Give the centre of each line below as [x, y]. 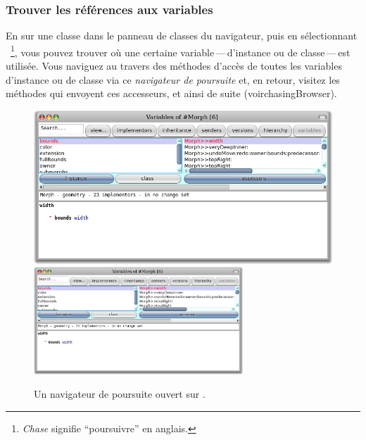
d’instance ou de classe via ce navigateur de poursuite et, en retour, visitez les [173, 79]
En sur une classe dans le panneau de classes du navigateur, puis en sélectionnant [182, 36]
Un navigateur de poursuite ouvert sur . [120, 394]
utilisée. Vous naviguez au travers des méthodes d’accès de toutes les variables [174, 66]
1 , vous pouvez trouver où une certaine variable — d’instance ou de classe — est [181, 51]
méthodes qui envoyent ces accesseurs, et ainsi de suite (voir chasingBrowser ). [171, 93]
